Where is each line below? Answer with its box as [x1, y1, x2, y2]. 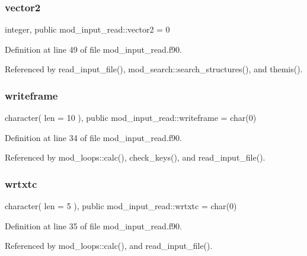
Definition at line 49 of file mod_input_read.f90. [5, 43, 182, 55]
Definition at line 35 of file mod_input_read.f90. [5, 219, 182, 232]
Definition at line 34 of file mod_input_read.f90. [5, 131, 182, 143]
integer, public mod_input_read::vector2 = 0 [5, 23, 170, 36]
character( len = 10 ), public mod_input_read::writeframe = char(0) [5, 111, 257, 124]
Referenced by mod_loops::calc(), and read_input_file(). [5, 239, 213, 252]
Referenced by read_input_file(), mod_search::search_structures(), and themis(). [5, 63, 303, 75]
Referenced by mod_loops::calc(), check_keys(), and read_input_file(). [5, 151, 266, 164]
